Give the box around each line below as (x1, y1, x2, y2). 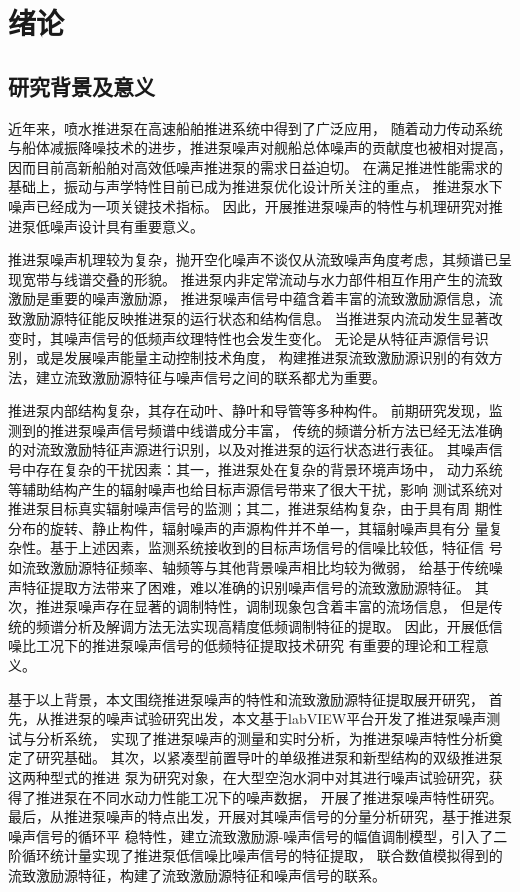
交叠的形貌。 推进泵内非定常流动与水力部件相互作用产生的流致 (91, 268, 503, 289)
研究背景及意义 (8, 70, 155, 101)
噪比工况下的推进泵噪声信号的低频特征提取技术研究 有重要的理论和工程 (8, 635, 475, 656)
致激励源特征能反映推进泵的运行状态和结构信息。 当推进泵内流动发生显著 (8, 307, 489, 328)
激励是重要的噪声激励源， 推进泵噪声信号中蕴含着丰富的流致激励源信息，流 (8, 288, 503, 309)
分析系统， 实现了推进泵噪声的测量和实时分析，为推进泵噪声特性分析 (35, 727, 489, 748)
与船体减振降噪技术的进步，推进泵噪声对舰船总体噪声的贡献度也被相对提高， (8, 137, 512, 158)
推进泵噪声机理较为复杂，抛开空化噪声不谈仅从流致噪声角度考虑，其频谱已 (8, 249, 498, 270)
